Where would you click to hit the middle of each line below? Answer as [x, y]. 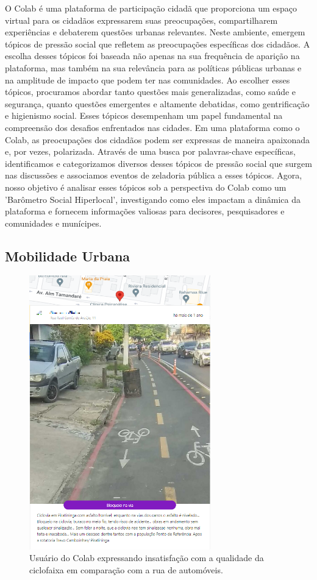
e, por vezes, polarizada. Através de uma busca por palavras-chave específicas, [150, 151]
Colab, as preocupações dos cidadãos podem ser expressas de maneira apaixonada [158, 139]
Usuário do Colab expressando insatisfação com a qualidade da [147, 558]
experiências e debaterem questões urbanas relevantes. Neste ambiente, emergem [155, 32]
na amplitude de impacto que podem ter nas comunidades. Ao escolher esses [148, 80]
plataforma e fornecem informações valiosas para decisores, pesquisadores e [145, 211]
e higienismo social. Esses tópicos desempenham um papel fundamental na [144, 115]
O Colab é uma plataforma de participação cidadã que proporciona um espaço [151, 8]
